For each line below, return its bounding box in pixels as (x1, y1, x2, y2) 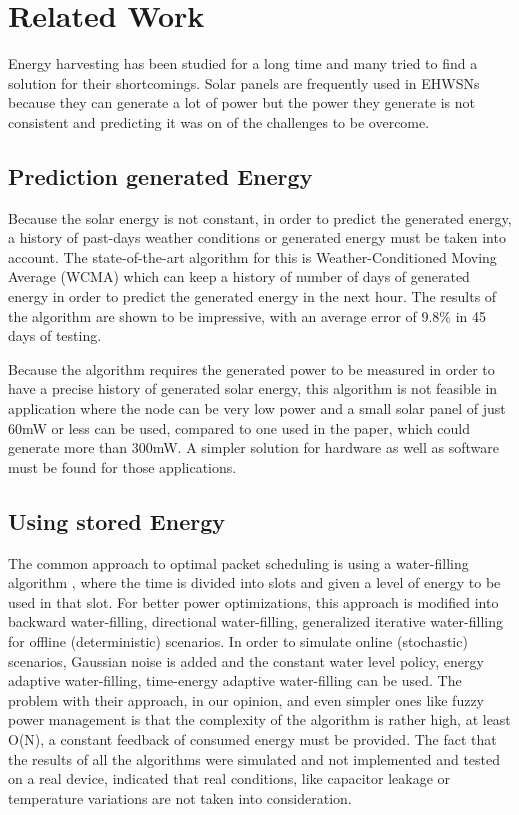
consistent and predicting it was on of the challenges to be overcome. (8, 111, 430, 132)
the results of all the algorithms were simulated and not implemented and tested (8, 748, 501, 769)
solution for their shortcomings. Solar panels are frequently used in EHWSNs (8, 72, 480, 93)
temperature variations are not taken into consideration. (8, 787, 352, 808)
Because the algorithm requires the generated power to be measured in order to (8, 358, 495, 379)
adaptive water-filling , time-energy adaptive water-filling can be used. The (8, 670, 462, 691)
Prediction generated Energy (8, 160, 313, 191)
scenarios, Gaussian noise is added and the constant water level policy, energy (8, 650, 484, 671)
